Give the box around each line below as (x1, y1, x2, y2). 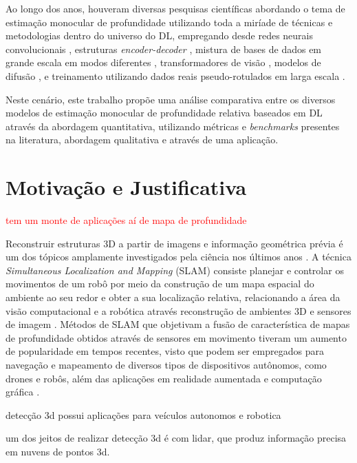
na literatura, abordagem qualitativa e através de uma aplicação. (6, 132, 279, 147)
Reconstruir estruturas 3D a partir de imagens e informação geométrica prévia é (6, 236, 343, 250)
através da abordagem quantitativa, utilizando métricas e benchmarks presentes (6, 119, 340, 133)
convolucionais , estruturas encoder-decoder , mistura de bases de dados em (6, 41, 322, 56)
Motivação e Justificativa (6, 173, 247, 201)
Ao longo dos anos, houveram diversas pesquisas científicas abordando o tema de (6, 1, 345, 15)
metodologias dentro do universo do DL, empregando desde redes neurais (6, 28, 314, 43)
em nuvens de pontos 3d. (6, 444, 110, 458)
